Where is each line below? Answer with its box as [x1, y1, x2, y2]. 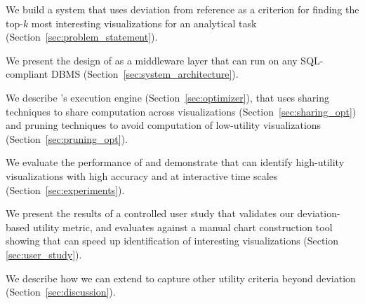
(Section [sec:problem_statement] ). [6, 29, 158, 44]
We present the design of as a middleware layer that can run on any [6, 53, 298, 67]
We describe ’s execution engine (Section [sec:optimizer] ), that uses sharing [6, 90, 330, 104]
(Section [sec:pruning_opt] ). [6, 131, 128, 146]
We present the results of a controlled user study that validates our [6, 206, 294, 221]
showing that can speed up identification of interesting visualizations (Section [6, 233, 339, 248]
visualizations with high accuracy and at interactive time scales [6, 168, 278, 183]
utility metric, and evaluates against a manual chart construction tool [32, 219, 333, 234]
